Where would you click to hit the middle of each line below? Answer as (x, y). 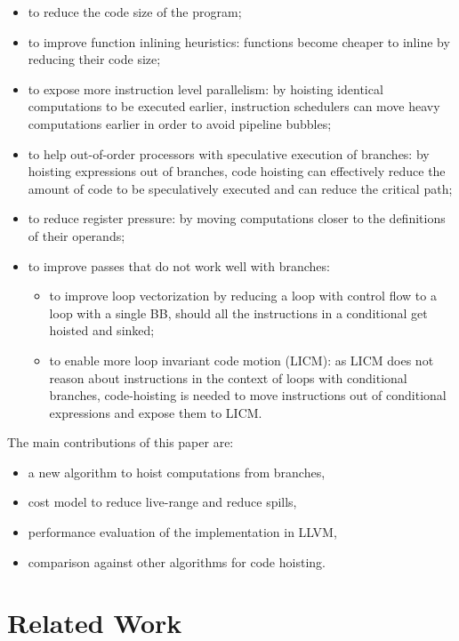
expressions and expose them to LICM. (156, 412)
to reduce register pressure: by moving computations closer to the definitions (237, 218)
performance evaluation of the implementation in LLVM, (182, 532)
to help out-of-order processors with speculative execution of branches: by (229, 153)
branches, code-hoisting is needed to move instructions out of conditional (248, 395)
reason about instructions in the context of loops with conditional (228, 377)
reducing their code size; (94, 59)
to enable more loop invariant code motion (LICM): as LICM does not (242, 360)
